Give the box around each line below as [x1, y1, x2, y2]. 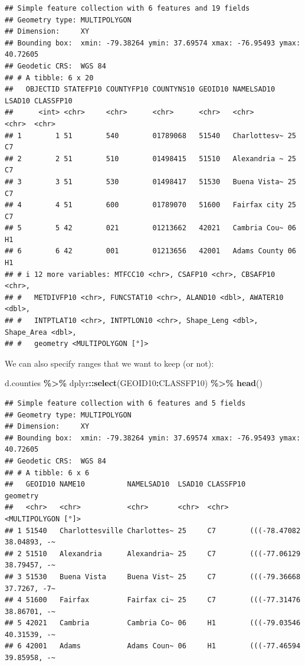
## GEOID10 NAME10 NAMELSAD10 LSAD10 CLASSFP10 [5, 480, 246, 489]
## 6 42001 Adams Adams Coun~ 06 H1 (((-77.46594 [5, 642, 301, 651]
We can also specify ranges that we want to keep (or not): [5, 357, 214, 369]
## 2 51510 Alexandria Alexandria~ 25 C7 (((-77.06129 [5, 549, 301, 558]
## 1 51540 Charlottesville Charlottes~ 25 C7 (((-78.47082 [5, 526, 301, 535]
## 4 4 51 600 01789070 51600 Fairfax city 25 [5, 201, 296, 210]
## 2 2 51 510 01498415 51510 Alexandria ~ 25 [5, 154, 296, 163]
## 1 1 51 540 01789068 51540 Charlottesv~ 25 [5, 131, 296, 140]
